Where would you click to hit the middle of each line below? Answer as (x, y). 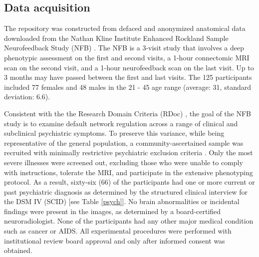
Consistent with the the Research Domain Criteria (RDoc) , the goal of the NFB (128, 113)
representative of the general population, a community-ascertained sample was (124, 142)
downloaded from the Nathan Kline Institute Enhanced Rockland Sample (116, 38)
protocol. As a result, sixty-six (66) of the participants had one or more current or (129, 182)
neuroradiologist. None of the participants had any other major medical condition (129, 221)
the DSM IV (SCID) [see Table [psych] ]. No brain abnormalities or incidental (122, 201)
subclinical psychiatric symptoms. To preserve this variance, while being (114, 133)
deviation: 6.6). (27, 97)
